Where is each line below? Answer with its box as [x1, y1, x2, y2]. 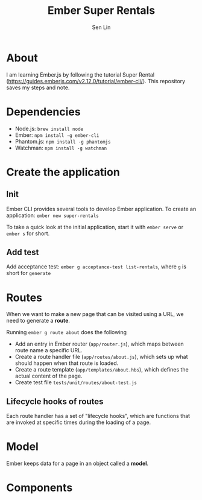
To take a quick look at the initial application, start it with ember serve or [6, 223, 184, 230]
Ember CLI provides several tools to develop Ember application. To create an [6, 205, 197, 212]
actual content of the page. [14, 372, 83, 380]
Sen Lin [92, 24, 111, 31]
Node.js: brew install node [14, 125, 83, 132]
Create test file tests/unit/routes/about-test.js [14, 379, 137, 386]
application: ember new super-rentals [6, 212, 99, 219]
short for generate [6, 270, 51, 277]
